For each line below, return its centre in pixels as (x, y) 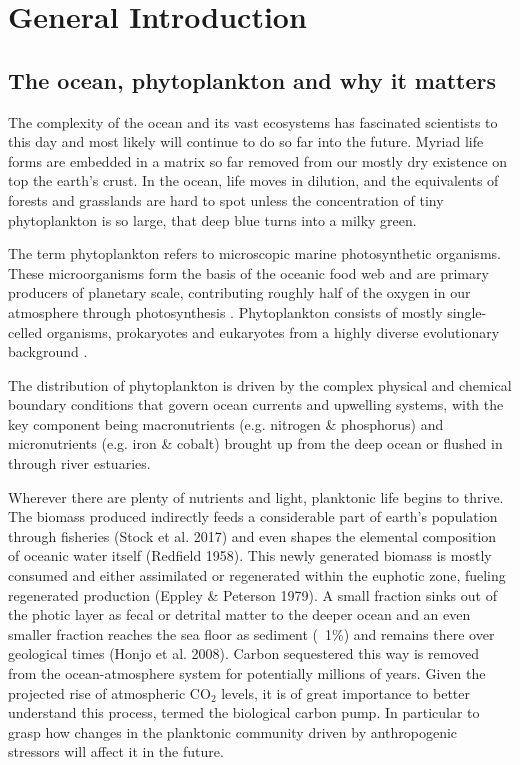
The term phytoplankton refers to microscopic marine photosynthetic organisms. (254, 253)
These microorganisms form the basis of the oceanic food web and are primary (248, 272)
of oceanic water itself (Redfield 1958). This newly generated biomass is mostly (250, 555)
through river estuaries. (79, 463)
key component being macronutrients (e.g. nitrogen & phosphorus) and (226, 423)
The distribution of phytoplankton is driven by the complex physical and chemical (260, 384)
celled (25, 331)
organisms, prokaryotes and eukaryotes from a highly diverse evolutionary (273, 331)
